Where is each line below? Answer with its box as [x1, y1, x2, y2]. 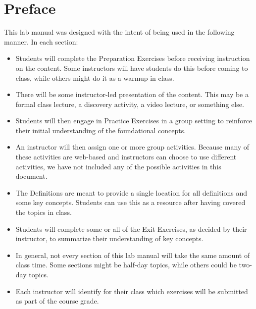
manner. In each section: [4, 36, 78, 47]
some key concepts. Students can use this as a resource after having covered [15, 197, 246, 207]
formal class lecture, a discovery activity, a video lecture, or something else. [15, 99, 244, 109]
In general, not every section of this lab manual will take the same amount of [15, 250, 250, 260]
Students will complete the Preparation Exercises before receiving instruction [15, 53, 250, 63]
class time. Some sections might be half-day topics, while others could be [15, 259, 237, 270]
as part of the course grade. [15, 296, 99, 306]
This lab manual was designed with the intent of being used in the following [4, 27, 235, 37]
